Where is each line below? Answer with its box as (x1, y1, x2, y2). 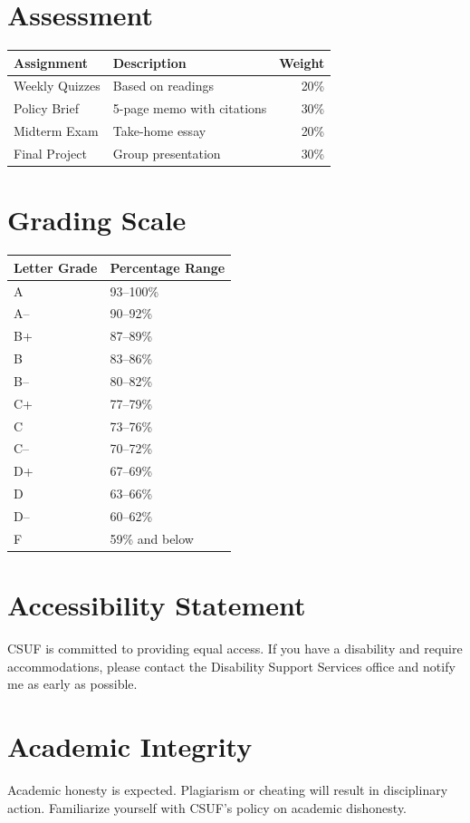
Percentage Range (110, 257, 225, 276)
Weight (279, 53, 325, 72)
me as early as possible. (7, 674, 138, 693)
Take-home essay (112, 121, 206, 140)
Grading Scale (7, 201, 187, 238)
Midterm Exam (14, 121, 99, 140)
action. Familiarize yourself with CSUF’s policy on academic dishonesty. (7, 798, 408, 817)
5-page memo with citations (112, 99, 267, 118)
